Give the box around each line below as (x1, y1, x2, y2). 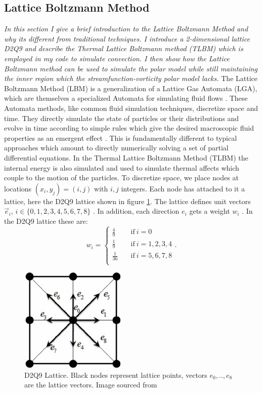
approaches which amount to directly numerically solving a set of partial (4, 142, 229, 153)
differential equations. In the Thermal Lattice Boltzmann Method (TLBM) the (4, 152, 248, 163)
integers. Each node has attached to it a (121, 183, 245, 193)
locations (4, 183, 32, 193)
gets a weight (189, 206, 230, 216)
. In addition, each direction (93, 206, 180, 216)
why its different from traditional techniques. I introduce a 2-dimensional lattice (4, 33, 250, 44)
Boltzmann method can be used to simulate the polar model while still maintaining (4, 63, 257, 73)
